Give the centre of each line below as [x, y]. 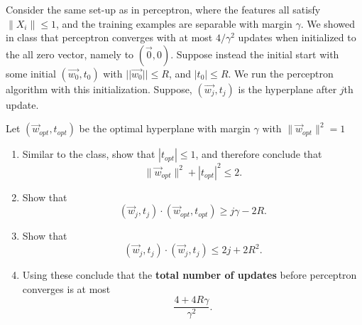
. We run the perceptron [281, 73]
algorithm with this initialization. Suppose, [99, 89]
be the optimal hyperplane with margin [165, 128]
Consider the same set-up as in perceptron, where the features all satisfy [163, 9]
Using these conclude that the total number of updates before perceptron [190, 275]
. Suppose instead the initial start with [255, 54]
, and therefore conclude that [259, 154]
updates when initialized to [297, 37]
